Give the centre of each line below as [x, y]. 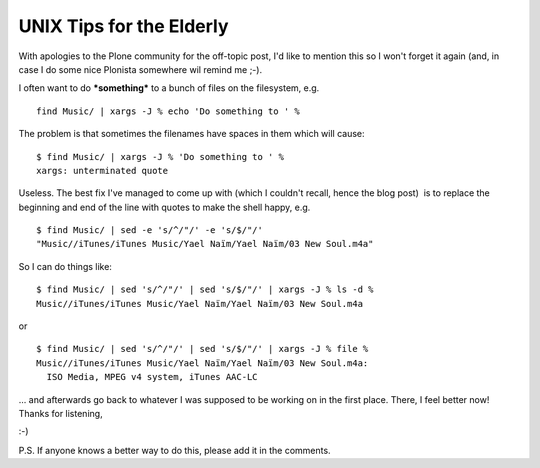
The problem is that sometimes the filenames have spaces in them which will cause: [191, 134]
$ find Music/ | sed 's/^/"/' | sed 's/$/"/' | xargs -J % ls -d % [205, 289]
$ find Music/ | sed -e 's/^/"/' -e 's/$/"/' [150, 230]
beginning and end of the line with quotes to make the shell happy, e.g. [164, 207]
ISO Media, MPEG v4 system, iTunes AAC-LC [152, 377]
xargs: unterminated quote [102, 170]
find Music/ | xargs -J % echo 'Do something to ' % [168, 111]
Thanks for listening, [61, 413]
